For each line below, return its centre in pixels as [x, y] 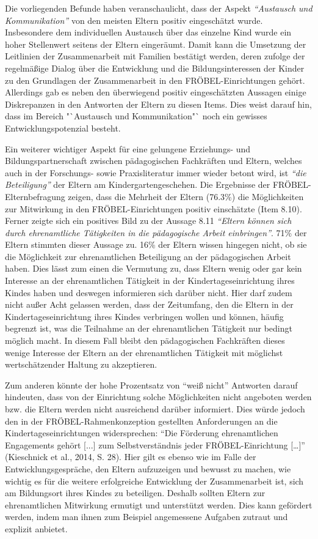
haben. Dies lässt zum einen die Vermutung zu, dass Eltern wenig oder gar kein [154, 268]
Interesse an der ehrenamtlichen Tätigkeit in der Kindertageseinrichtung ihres [150, 281]
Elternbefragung [35, 196]
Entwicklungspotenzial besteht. [63, 128]
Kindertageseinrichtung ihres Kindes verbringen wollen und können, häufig [144, 316]
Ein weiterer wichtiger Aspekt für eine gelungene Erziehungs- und [128, 148]
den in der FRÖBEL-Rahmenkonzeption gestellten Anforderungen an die [141, 421]
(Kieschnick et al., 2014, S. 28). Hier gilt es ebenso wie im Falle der [131, 457]
